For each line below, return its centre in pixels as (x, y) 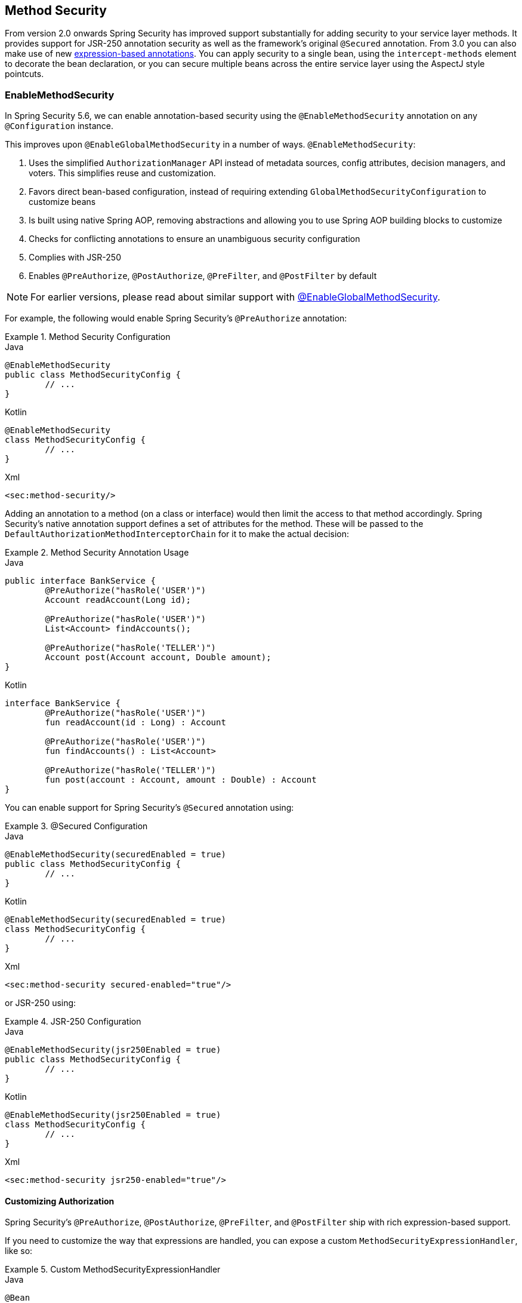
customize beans (62, 202)
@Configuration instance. (59, 126)
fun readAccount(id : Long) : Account (135, 723)
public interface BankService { (80, 581)
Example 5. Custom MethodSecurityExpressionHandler (113, 1270)
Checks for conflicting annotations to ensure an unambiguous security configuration (194, 239)
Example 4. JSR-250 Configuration (73, 1022)
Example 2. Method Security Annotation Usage (97, 553)
